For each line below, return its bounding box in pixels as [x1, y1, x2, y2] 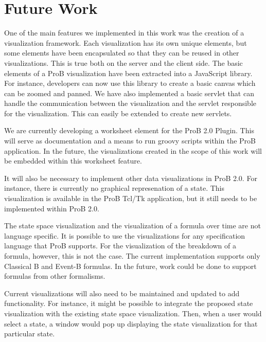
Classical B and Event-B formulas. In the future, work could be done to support [4, 260, 257, 271]
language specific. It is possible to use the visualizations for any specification [4, 230, 245, 241]
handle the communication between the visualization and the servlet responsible [4, 98, 256, 109]
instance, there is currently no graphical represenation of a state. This [4, 183, 225, 193]
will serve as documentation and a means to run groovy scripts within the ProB [4, 135, 256, 146]
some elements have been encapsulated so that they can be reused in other [4, 47, 239, 58]
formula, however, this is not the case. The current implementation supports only [4, 250, 260, 261]
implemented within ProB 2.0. [4, 203, 99, 213]
